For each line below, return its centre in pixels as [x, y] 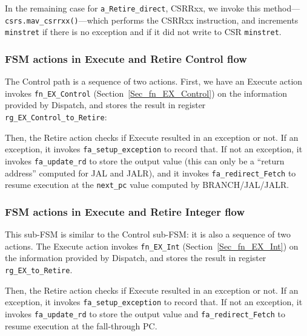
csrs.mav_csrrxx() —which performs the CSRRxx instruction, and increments [152, 20]
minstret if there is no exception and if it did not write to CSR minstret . [143, 32]
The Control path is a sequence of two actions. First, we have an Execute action [154, 81]
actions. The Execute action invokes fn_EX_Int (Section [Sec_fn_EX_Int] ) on [152, 246]
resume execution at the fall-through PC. [81, 325]
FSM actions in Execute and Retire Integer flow [125, 211]
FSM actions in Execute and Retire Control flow [126, 58]
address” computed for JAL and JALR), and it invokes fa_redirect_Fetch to [150, 173]
